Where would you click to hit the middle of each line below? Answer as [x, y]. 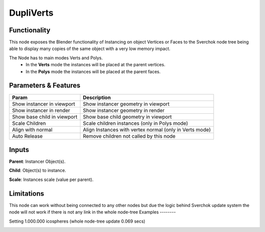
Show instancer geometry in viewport [126, 104]
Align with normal [32, 129]
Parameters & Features [45, 86]
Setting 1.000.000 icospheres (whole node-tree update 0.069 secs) [77, 221]
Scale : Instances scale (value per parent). [51, 180]
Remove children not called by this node [129, 136]
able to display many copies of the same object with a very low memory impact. [90, 49]
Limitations [26, 193]
